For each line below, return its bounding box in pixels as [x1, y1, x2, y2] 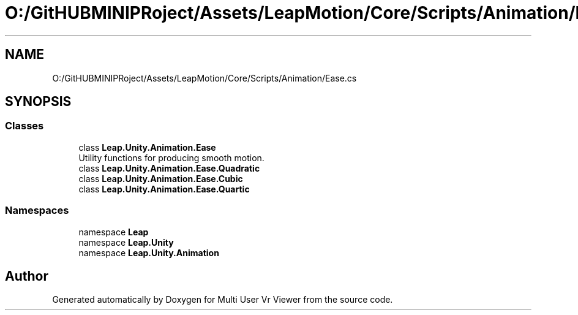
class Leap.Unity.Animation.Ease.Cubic [78, 173, 243, 184]
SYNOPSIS [5, 94, 72, 110]
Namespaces [5, 204, 69, 217]
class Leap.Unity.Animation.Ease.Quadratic [78, 162, 260, 173]
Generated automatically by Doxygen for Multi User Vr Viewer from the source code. [52, 294, 393, 305]
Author [5, 268, 48, 284]
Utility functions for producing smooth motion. [78, 152, 265, 163]
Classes [5, 120, 44, 132]
